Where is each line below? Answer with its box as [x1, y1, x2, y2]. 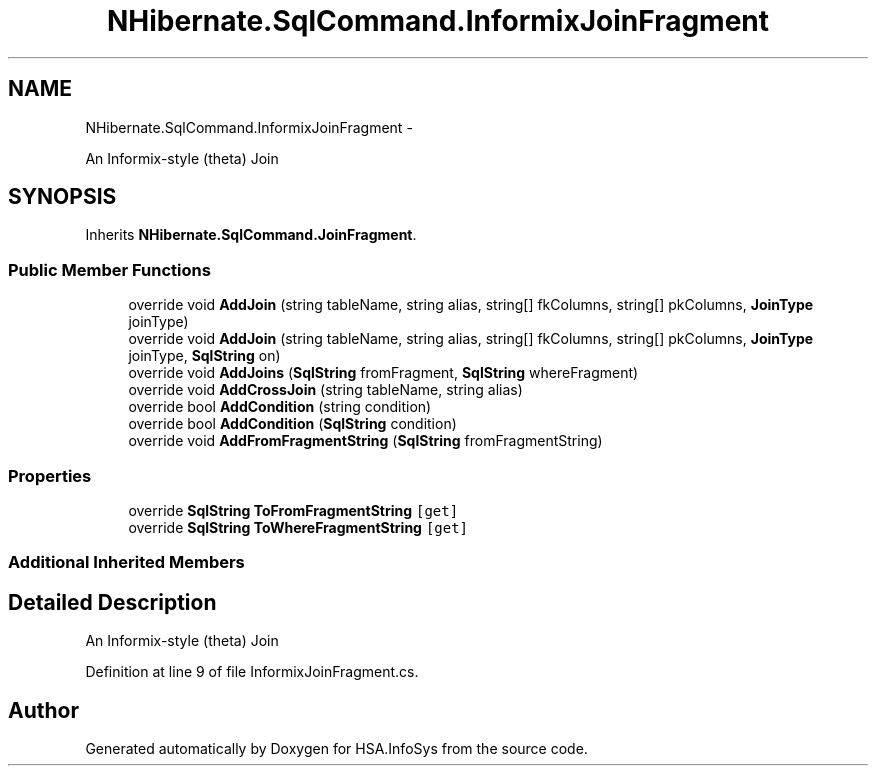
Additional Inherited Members [8, 552, 245, 573]
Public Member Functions [8, 259, 211, 280]
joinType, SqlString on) [128, 347, 281, 365]
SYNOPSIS [8, 184, 117, 210]
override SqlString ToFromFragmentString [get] [128, 501, 459, 519]
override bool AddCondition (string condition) [128, 398, 432, 416]
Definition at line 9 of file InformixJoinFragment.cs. [85, 663, 419, 681]
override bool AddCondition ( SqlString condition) [128, 415, 457, 433]
